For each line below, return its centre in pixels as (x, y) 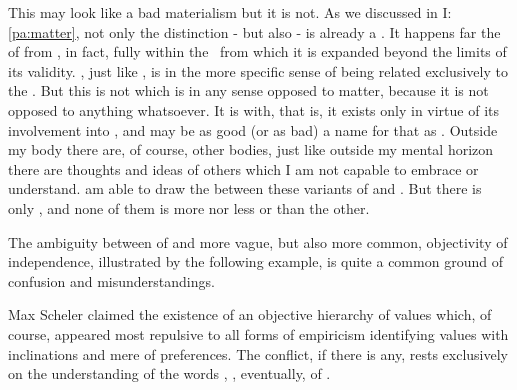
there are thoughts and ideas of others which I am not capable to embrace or (243, 168)
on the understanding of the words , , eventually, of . (169, 373)
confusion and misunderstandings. (111, 280)
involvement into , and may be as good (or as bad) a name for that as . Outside (253, 129)
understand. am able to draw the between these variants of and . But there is (245, 188)
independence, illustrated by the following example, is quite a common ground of (255, 261)
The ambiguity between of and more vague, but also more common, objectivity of (258, 241)
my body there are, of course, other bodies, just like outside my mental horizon (251, 149)
